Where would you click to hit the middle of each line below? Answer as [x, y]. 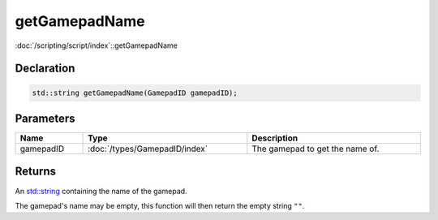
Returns [36, 172]
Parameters [45, 118]
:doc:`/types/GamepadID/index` [148, 149]
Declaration [45, 69]
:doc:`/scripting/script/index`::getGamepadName [96, 45]
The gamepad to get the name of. [316, 149]
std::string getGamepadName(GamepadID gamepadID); [135, 93]
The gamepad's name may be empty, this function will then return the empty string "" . [160, 205]
